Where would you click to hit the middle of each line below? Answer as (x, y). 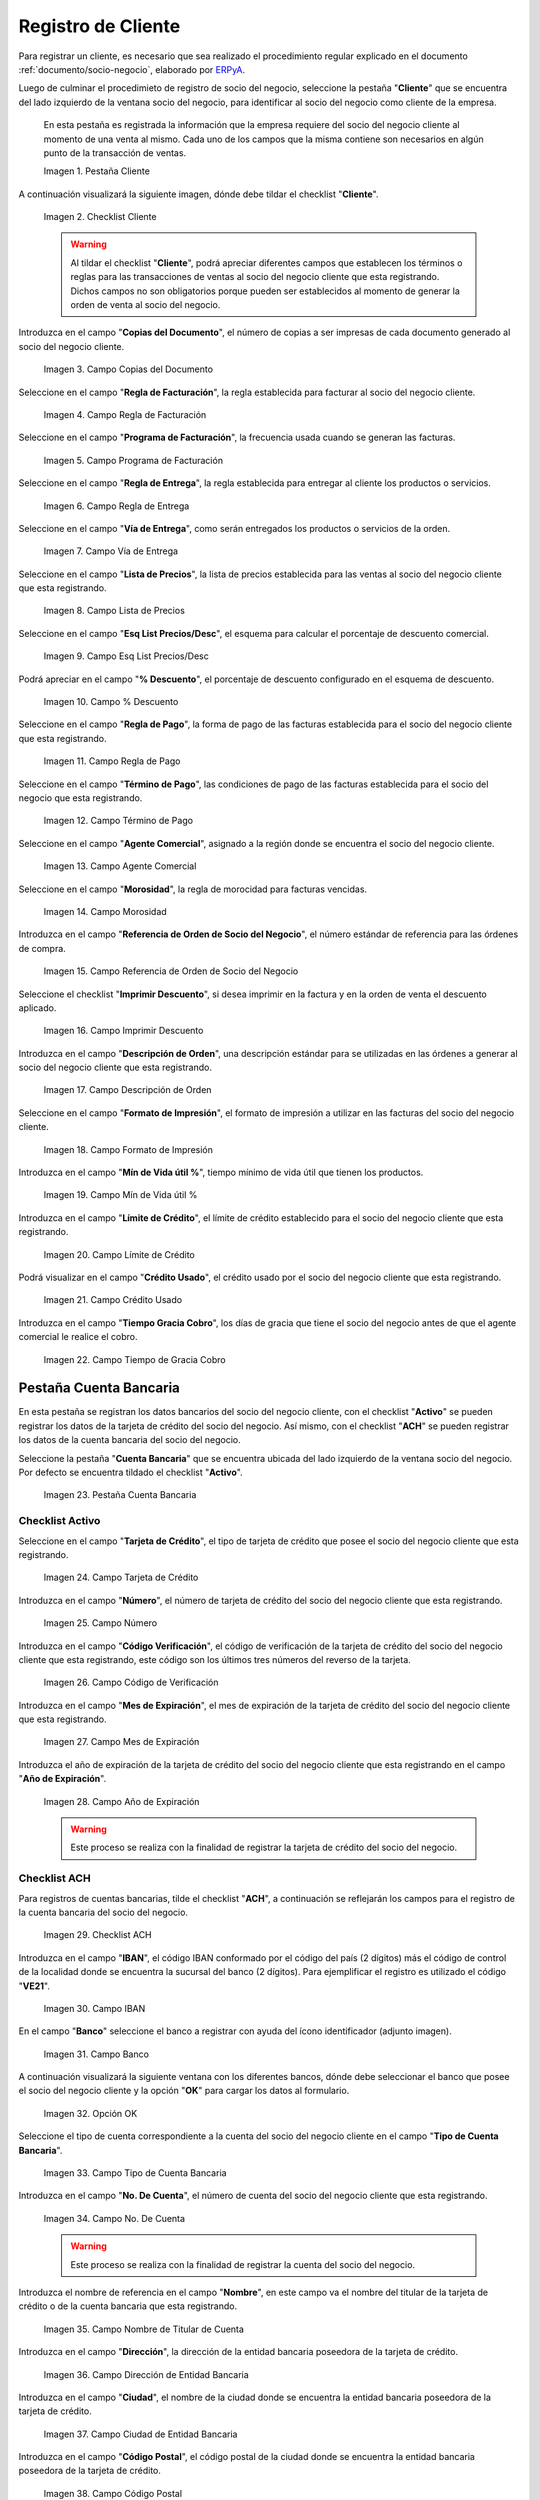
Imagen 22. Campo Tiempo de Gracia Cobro (134, 1359)
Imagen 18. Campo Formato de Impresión (128, 1149)
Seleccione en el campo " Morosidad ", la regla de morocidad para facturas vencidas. (193, 889)
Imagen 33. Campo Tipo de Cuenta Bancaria (135, 2173)
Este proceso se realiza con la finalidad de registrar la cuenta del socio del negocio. (242, 2264)
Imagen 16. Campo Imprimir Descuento (123, 1031)
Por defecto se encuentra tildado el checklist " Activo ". (131, 1472)
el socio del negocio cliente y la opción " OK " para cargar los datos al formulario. (184, 2091)
